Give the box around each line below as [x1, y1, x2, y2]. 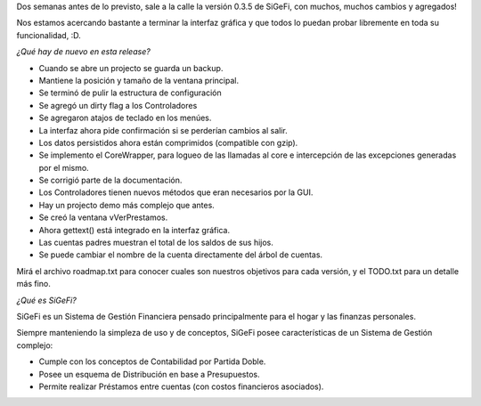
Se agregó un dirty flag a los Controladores [38, 100, 198, 110]
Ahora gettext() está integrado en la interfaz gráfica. [38, 224, 231, 235]
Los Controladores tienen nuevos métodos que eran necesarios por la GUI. [38, 187, 314, 198]
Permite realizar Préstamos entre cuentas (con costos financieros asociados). [38, 381, 324, 392]
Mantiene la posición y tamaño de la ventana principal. [38, 75, 240, 85]
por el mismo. [38, 162, 89, 173]
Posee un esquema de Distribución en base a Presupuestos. [38, 369, 260, 379]
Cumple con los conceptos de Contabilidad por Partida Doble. [38, 356, 266, 367]
